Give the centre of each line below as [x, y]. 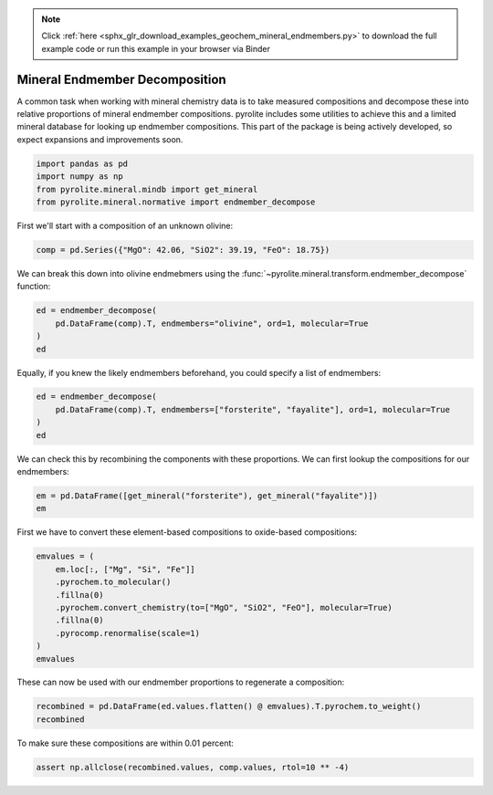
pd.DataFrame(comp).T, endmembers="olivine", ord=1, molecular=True [212, 323]
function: [34, 287]
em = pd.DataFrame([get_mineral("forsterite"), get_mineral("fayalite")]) [207, 496]
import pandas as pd [82, 163]
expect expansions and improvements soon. [100, 139]
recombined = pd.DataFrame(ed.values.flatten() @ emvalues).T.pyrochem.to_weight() [229, 706]
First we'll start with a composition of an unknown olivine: [125, 225]
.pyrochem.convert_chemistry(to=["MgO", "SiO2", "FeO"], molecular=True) [224, 607]
